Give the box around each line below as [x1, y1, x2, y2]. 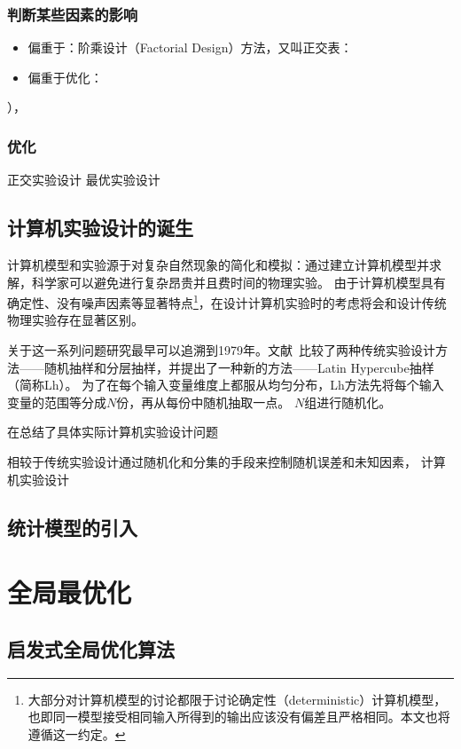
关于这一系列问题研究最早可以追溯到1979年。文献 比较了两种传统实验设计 [7, 341, 435, 359]
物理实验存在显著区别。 [7, 311, 144, 329]
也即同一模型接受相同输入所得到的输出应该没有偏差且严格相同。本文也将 [27, 707, 450, 726]
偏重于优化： [27, 67, 103, 86]
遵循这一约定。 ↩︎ [27, 724, 126, 743]
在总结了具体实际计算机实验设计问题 [7, 422, 218, 441]
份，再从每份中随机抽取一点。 [116, 392, 291, 411]
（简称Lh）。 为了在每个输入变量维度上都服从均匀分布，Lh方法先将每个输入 [7, 375, 444, 394]
